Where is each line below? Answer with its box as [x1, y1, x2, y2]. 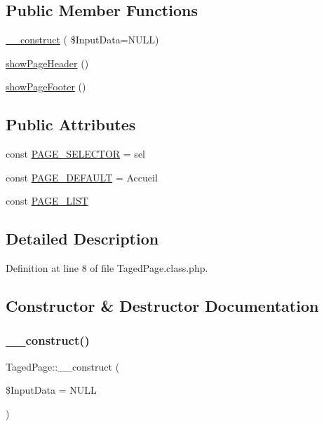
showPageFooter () [6, 79, 86, 94]
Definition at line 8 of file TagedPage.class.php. [6, 261, 208, 275]
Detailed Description [6, 228, 159, 249]
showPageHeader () [6, 55, 89, 70]
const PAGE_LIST [6, 193, 88, 208]
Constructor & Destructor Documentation [6, 295, 319, 317]
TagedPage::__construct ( [6, 359, 120, 373]
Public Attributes [6, 114, 136, 135]
